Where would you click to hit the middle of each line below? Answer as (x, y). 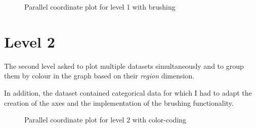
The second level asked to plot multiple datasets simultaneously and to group (124, 66)
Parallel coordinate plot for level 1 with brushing (100, 7)
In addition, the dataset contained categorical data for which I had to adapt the (128, 92)
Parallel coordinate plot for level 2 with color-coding (105, 120)
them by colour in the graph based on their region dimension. (99, 76)
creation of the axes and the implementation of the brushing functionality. (119, 102)
